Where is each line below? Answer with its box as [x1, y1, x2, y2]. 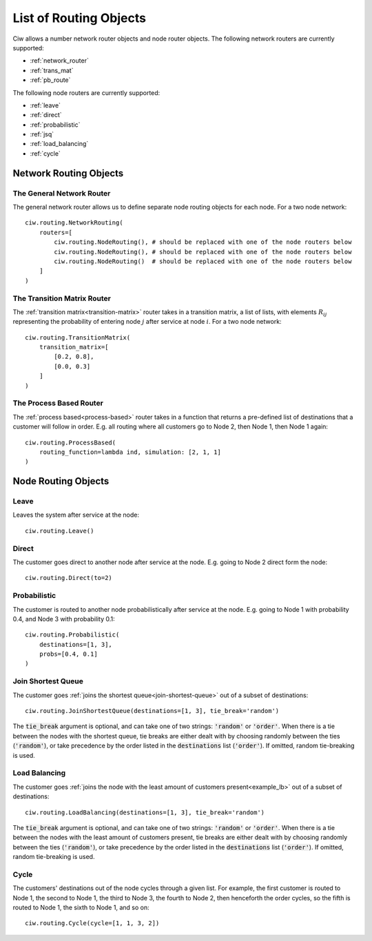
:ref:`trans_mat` [30, 66, 74, 74]
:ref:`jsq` [30, 130, 54, 138]
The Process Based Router [12, 398, 103, 408]
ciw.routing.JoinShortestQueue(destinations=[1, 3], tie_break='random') [25, 707, 280, 715]
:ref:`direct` [30, 111, 62, 119]
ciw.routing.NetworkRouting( [25, 219, 123, 227]
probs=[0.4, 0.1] [39, 650, 98, 658]
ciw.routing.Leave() [25, 527, 94, 535]
